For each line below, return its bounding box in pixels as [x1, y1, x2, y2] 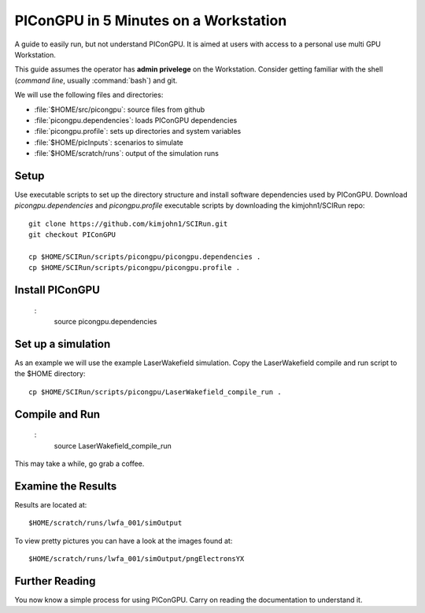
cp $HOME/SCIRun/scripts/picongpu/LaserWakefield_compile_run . [28, 387, 283, 397]
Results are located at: [14, 500, 87, 509]
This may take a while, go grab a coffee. [14, 459, 145, 468]
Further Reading [14, 574, 96, 588]
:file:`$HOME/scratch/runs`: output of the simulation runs [34, 149, 220, 158]
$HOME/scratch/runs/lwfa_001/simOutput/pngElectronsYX [28, 555, 245, 563]
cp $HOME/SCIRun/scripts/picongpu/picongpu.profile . [28, 264, 240, 272]
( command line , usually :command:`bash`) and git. [14, 76, 178, 85]
